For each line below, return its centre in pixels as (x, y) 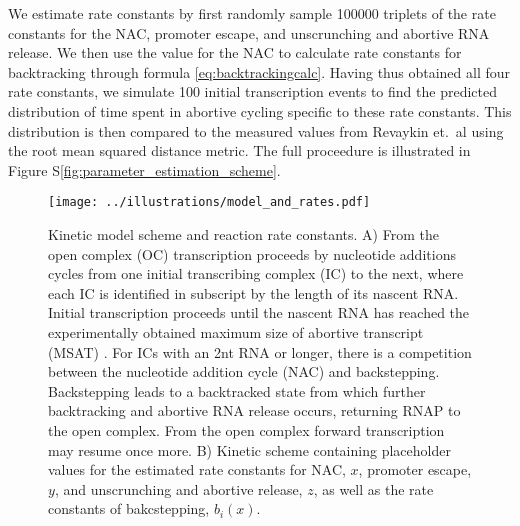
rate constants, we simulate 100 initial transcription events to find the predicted (252, 91)
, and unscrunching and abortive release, (178, 488)
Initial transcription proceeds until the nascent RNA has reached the (259, 312)
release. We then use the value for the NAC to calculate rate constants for (235, 52)
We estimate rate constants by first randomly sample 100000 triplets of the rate (252, 13)
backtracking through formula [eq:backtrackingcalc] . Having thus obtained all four (259, 71)
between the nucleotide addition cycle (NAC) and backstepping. (244, 371)
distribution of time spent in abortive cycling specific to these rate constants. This (260, 110)
